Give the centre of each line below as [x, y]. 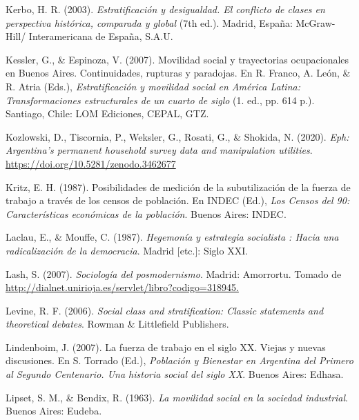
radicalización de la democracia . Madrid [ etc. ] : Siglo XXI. [127, 250]
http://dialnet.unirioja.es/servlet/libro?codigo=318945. [122, 287]
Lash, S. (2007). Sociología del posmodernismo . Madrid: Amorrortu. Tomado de [174, 273]
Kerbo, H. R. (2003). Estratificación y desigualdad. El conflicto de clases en [165, 9]
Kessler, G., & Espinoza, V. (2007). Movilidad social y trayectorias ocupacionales [177, 59]
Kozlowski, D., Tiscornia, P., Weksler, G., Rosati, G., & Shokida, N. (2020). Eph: [177, 136]
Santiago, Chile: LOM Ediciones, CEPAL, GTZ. [107, 113]
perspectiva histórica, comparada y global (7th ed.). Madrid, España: [149, 22]
